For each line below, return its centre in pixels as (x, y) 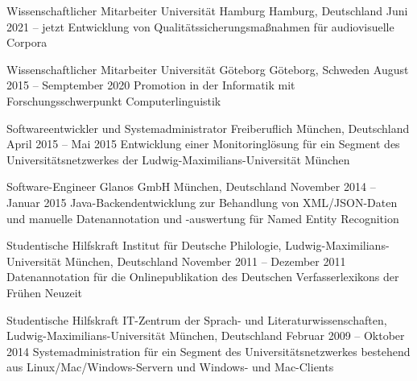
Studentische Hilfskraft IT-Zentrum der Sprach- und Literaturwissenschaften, (197, 319)
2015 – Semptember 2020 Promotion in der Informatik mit (151, 85)
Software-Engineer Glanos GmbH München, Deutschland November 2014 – (191, 186)
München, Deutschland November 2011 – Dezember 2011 (205, 261)
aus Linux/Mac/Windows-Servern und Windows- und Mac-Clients (170, 367)
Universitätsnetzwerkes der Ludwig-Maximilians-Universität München (178, 159)
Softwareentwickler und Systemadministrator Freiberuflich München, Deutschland (208, 128)
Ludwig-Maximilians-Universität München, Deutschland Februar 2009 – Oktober (206, 335)
